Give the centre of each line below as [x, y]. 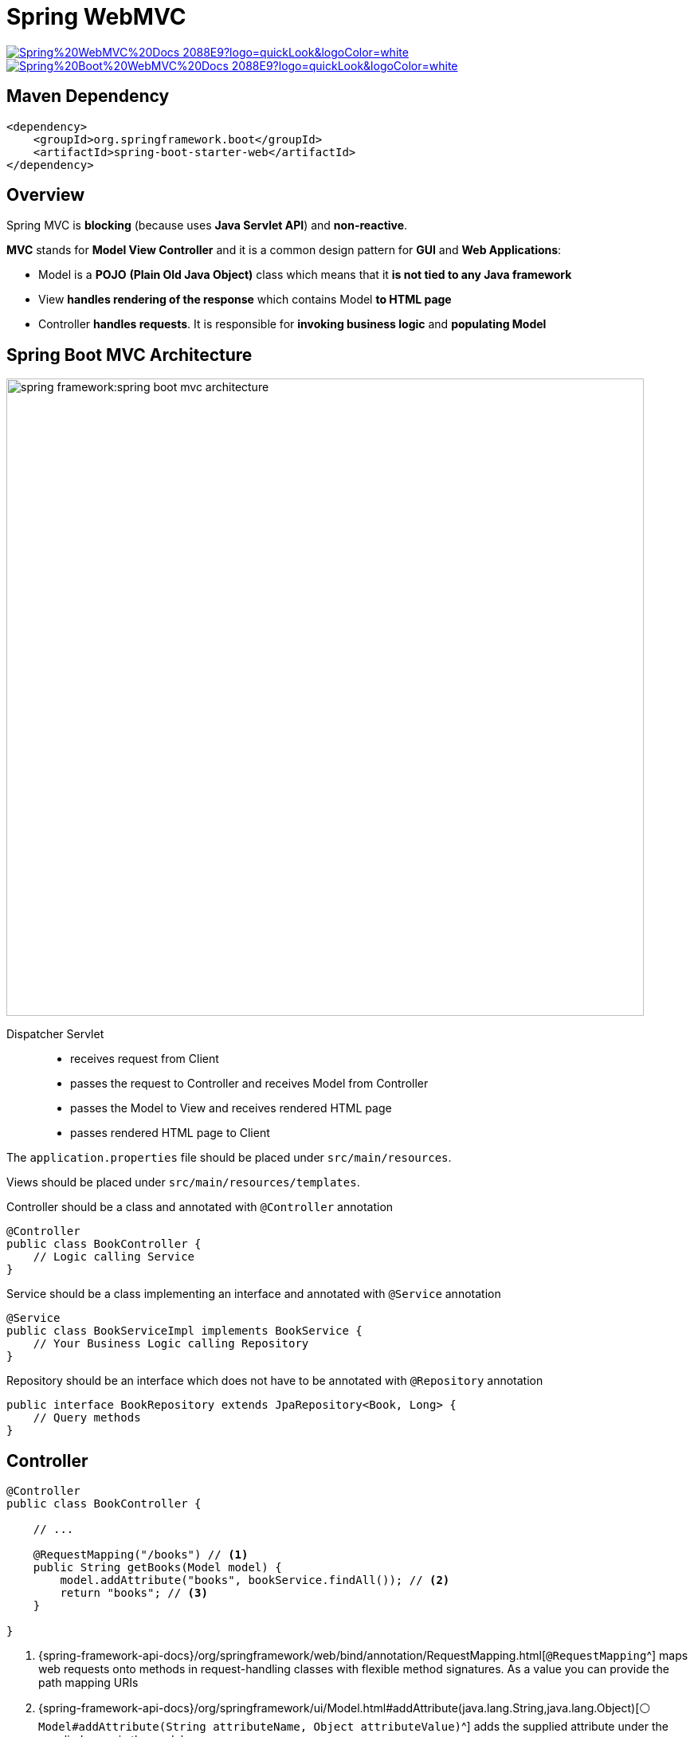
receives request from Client [145, 1059]
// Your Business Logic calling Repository [171, 1344]
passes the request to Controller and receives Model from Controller [249, 1084]
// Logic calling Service [114, 1257]
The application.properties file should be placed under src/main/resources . [229, 1158]
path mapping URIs [88, 1683]
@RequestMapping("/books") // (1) [141, 1555]
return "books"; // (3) [134, 1593]
